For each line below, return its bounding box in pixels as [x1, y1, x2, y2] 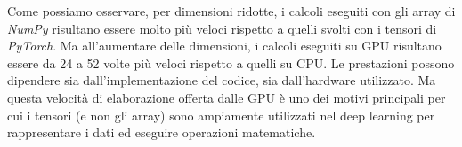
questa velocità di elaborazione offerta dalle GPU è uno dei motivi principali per [7, 88, 446, 106]
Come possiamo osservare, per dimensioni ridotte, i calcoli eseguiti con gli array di [7, 2, 456, 19]
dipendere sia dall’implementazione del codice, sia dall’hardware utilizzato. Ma [7, 71, 436, 89]
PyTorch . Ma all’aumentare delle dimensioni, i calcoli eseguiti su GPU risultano [7, 36, 442, 55]
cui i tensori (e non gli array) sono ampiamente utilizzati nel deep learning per [7, 105, 435, 124]
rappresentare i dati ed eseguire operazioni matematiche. [7, 123, 316, 142]
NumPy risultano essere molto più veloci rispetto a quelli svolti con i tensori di [7, 19, 437, 37]
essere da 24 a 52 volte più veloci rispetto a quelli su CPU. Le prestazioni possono [7, 53, 455, 72]
